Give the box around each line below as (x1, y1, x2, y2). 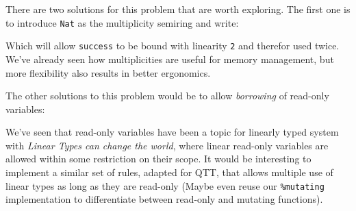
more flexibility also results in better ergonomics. (5, 65, 211, 79)
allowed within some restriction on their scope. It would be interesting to (5, 151, 311, 166)
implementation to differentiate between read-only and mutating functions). (5, 192, 323, 206)
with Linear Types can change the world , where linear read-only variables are (5, 138, 329, 152)
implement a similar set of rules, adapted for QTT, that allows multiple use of (5, 165, 333, 179)
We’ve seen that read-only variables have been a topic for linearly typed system (5, 125, 339, 139)
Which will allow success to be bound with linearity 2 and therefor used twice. (5, 38, 340, 53)
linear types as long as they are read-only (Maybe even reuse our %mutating (5, 178, 325, 193)
